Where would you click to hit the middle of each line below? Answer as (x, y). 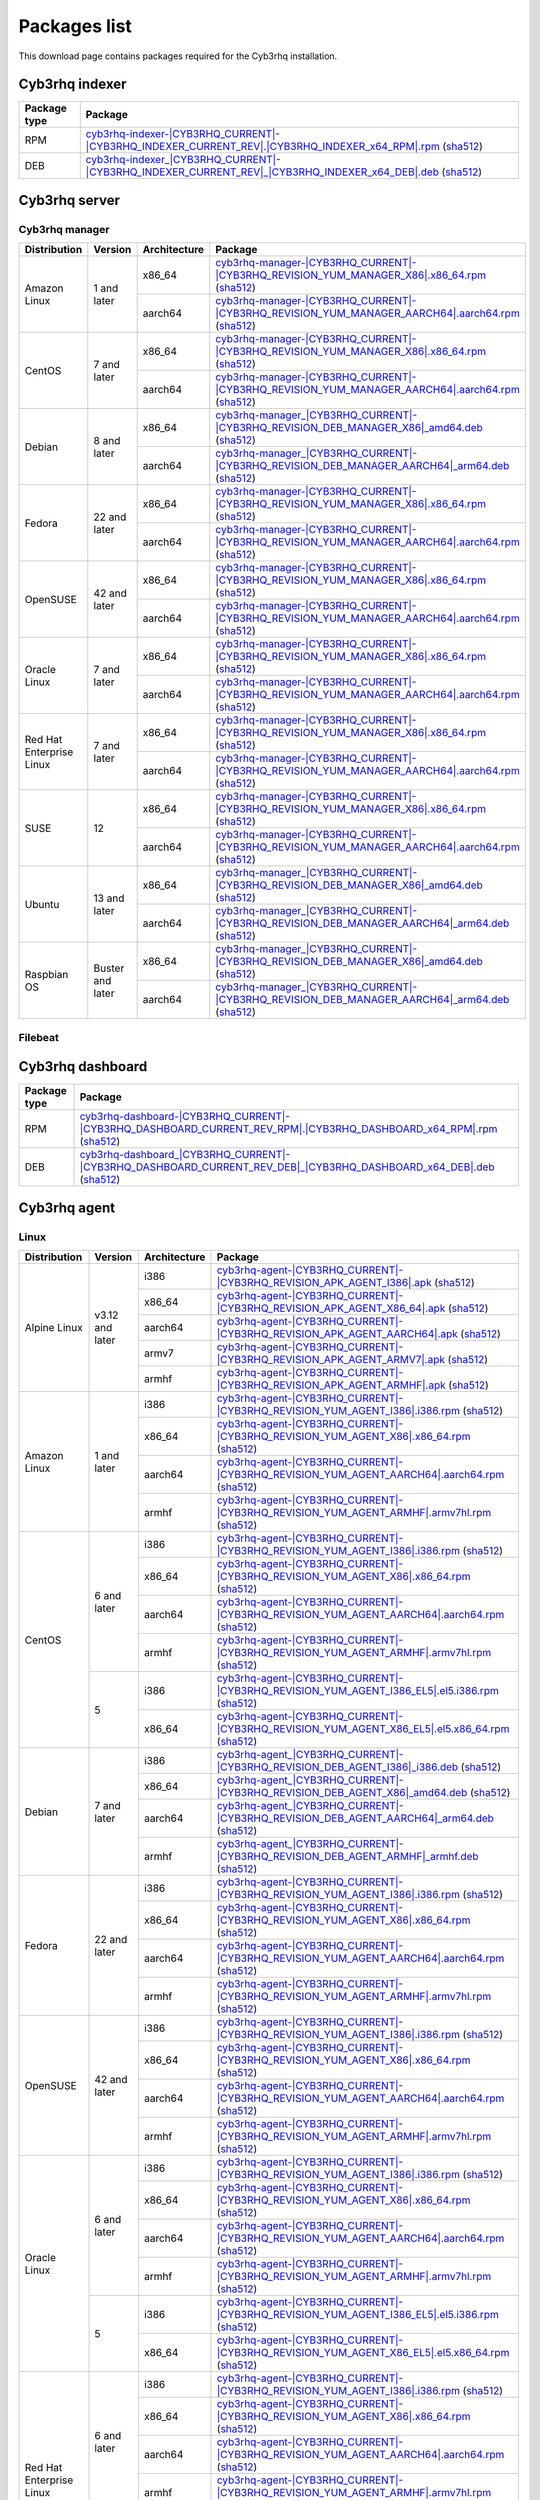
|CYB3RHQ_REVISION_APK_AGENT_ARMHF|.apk (331, 1385)
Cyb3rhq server (69, 200)
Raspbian (46, 974)
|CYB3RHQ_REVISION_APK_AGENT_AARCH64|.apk (337, 1334)
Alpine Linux (54, 1328)
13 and (109, 898)
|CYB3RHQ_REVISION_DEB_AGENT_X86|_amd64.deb (342, 1793)
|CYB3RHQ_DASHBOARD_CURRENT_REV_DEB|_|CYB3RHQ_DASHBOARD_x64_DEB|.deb (287, 1167)
